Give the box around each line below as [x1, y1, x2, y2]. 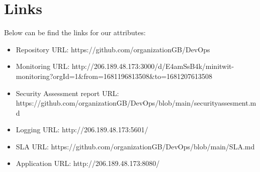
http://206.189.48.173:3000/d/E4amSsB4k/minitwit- [71, 61, 234, 71]
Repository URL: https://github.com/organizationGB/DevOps [16, 44, 210, 54]
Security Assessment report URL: [16, 88, 119, 98]
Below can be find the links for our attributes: [4, 27, 146, 38]
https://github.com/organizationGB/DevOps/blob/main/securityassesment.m [16, 98, 256, 108]
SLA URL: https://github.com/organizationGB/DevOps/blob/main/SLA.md [16, 141, 255, 151]
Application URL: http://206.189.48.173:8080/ [16, 158, 160, 168]
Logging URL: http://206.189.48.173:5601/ [16, 124, 148, 135]
